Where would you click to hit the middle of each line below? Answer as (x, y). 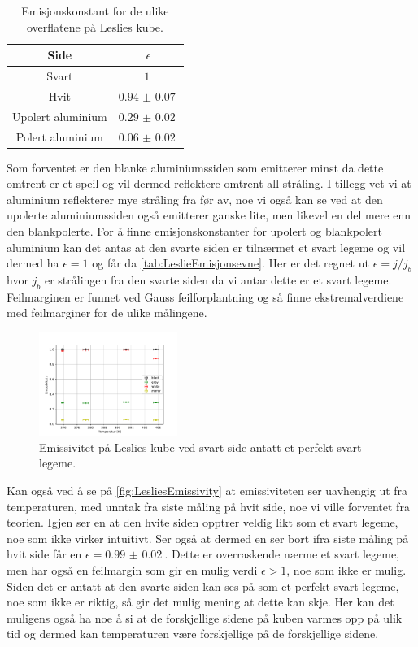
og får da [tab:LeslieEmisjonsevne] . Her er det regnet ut (231, 263)
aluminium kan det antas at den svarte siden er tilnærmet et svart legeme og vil (206, 247)
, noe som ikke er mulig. (346, 569)
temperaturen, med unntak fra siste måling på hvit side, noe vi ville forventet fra (208, 506)
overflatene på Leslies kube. (95, 26)
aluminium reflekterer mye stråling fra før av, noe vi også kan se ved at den (195, 199)
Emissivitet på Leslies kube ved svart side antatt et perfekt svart (200, 447)
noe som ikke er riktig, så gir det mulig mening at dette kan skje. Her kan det (200, 602)
